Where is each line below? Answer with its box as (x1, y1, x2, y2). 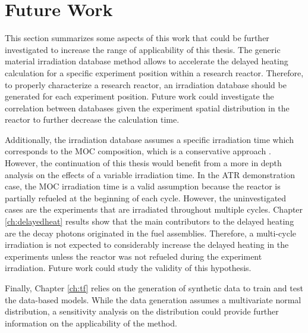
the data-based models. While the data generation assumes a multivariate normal (5, 293, 301, 306)
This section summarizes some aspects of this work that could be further (5, 32, 269, 44)
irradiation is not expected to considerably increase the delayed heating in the (5, 238, 289, 251)
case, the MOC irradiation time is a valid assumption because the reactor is (5, 180, 281, 192)
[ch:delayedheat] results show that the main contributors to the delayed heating (5, 215, 294, 228)
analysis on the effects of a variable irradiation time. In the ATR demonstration (5, 168, 295, 180)
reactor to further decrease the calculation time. (5, 113, 180, 126)
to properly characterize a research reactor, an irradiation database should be (5, 78, 287, 91)
